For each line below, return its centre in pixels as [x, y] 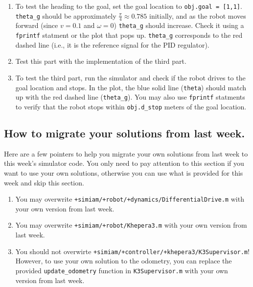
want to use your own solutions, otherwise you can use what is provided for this [124, 172]
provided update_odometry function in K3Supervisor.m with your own [122, 270]
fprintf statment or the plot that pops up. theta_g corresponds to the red [129, 35]
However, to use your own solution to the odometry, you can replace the [124, 261]
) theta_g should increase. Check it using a [179, 25]
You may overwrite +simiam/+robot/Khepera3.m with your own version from [131, 225]
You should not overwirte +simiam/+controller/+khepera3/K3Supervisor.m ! [132, 251]
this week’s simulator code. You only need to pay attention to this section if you [124, 163]
